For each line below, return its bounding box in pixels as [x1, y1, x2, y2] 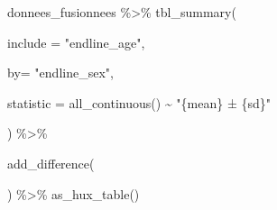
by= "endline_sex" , [7, 63, 114, 82]
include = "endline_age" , [7, 32, 145, 51]
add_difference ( [7, 153, 95, 172]
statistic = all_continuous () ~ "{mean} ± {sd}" [7, 93, 272, 112]
